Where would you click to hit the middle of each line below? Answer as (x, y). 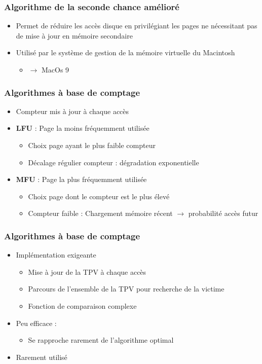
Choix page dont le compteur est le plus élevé (99, 196)
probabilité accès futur (223, 213)
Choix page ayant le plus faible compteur (92, 145)
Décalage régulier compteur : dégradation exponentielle (114, 162)
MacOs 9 (55, 69)
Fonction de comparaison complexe (82, 305)
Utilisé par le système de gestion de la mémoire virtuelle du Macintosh (125, 52)
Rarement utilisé (42, 357)
